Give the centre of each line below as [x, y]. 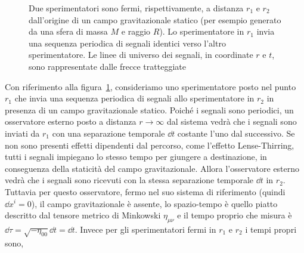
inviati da [22, 133]
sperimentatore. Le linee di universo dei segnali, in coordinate [141, 55]
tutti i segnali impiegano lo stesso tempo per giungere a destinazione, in [136, 157]
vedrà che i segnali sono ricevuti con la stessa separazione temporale [129, 180]
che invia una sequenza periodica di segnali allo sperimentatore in [134, 98]
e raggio [136, 31]
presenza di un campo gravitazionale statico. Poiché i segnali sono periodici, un [149, 109]
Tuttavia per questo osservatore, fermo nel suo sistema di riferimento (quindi [145, 191]
